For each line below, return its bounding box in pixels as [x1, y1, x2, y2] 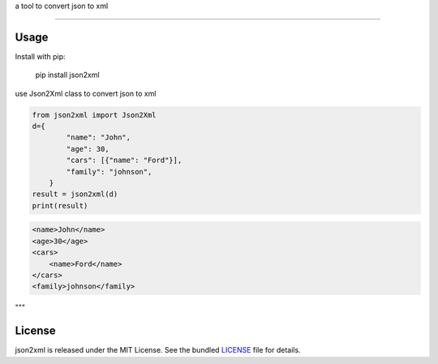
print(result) [32, 201, 88, 210]
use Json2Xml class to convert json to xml [15, 88, 157, 98]
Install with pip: [15, 51, 66, 61]
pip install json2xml [35, 70, 101, 80]
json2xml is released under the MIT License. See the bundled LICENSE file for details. [15, 345, 301, 355]
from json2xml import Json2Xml [32, 110, 157, 119]
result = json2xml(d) [32, 190, 118, 199]
